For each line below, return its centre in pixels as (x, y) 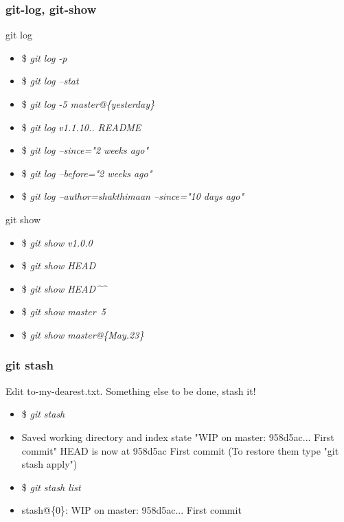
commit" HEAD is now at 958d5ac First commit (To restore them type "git (180, 450)
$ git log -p (44, 57)
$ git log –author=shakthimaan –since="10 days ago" (133, 196)
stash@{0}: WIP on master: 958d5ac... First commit (131, 510)
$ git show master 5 (64, 311)
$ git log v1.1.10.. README (81, 127)
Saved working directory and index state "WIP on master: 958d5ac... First (178, 436)
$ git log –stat (50, 81)
